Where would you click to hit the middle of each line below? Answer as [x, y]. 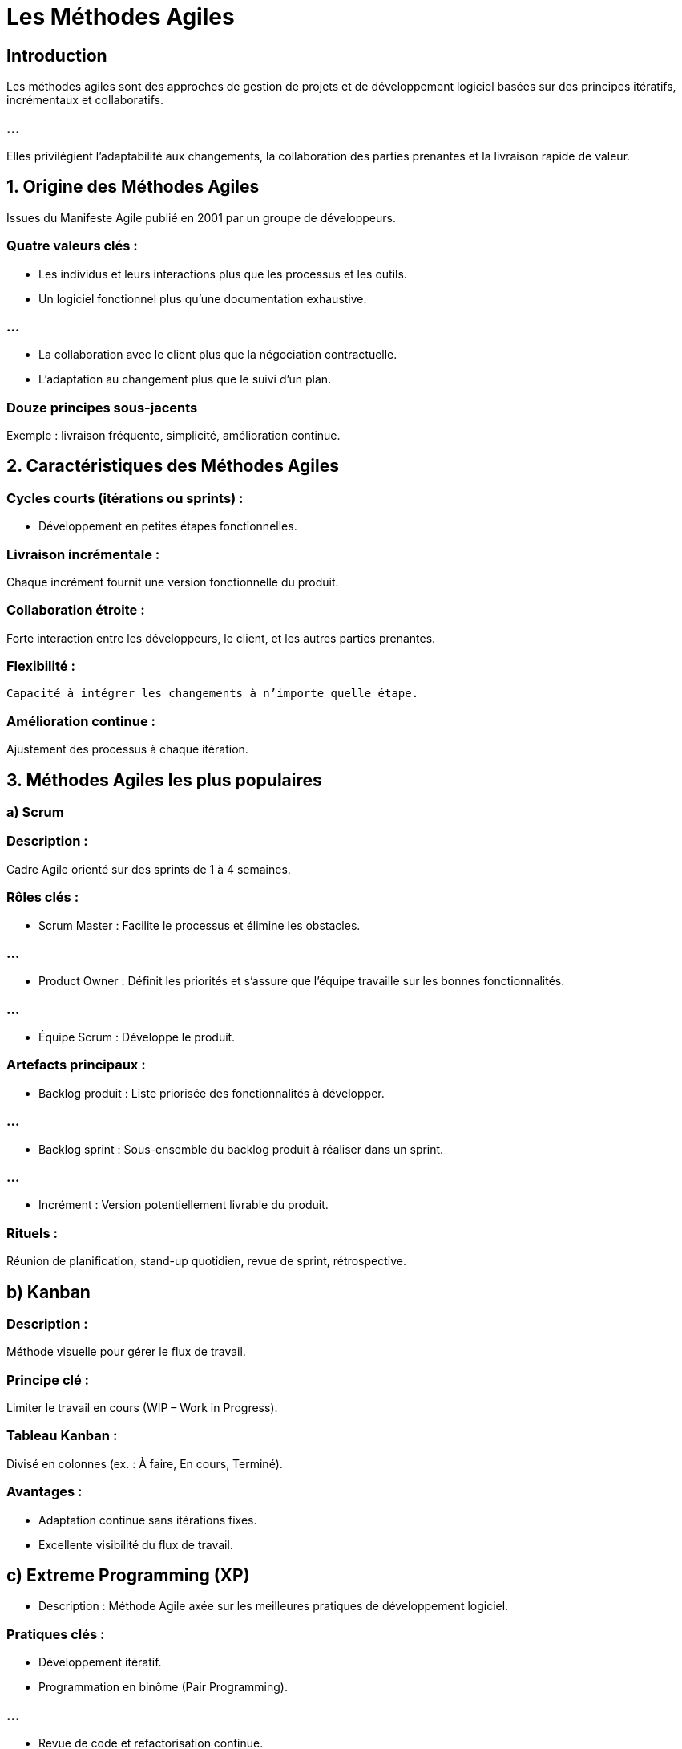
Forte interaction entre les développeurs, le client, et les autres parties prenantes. [221, 638]
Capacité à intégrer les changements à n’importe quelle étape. [213, 694]
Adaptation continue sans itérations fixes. [148, 1520]
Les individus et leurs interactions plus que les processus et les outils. [223, 274]
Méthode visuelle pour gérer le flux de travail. [126, 1352]
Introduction [57, 55]
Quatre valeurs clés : [72, 246]
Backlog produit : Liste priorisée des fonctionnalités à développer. [212, 1093]
